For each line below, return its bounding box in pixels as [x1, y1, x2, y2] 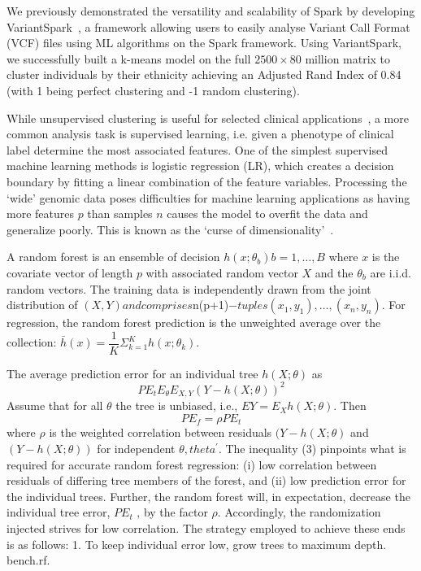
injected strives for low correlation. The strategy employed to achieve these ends [7, 519, 406, 536]
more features [7, 205, 74, 222]
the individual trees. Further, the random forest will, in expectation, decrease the [7, 487, 410, 504]
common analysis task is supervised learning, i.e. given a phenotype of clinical [7, 125, 394, 142]
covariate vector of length [7, 264, 133, 281]
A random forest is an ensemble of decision [7, 248, 220, 265]
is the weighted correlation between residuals [49, 424, 272, 441]
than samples [87, 205, 153, 222]
